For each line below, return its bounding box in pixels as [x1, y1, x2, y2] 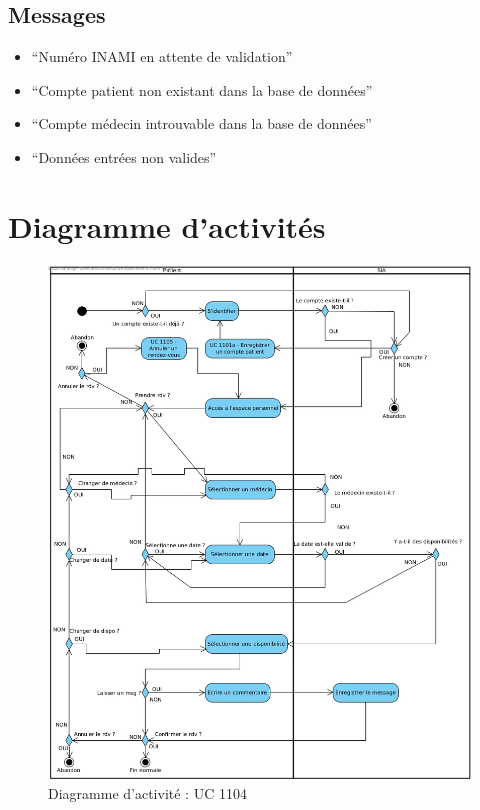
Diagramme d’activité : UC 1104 [48, 783, 247, 804]
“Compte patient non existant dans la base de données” [31, 79, 373, 100]
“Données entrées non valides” [31, 146, 217, 167]
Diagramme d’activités [8, 205, 326, 246]
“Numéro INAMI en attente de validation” [31, 46, 293, 67]
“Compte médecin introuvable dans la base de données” [31, 113, 372, 134]
